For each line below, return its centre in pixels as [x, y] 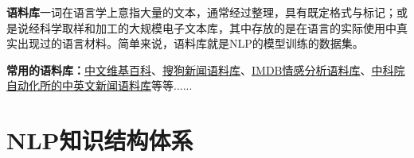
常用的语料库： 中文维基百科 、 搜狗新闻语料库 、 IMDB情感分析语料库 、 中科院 [206, 69]
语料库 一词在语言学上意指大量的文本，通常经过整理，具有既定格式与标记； [201, 12]
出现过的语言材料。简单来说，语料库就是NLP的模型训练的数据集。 [190, 43]
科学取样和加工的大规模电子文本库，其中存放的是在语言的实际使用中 [218, 27]
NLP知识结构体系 [100, 140]
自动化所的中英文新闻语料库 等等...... [100, 85]
